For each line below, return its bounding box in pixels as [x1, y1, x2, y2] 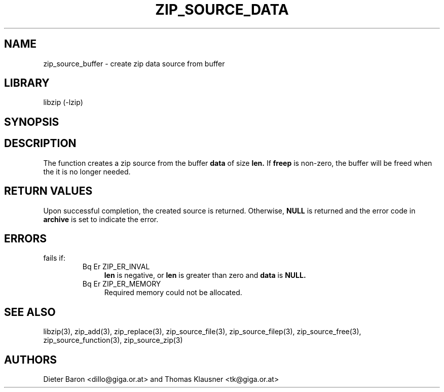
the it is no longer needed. [43, 167, 131, 176]
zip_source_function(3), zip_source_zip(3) [43, 336, 183, 345]
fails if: [43, 254, 65, 263]
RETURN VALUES [4, 185, 93, 198]
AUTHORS [4, 353, 57, 366]
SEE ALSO [4, 305, 56, 318]
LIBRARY [4, 77, 50, 90]
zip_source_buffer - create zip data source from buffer [43, 59, 225, 68]
